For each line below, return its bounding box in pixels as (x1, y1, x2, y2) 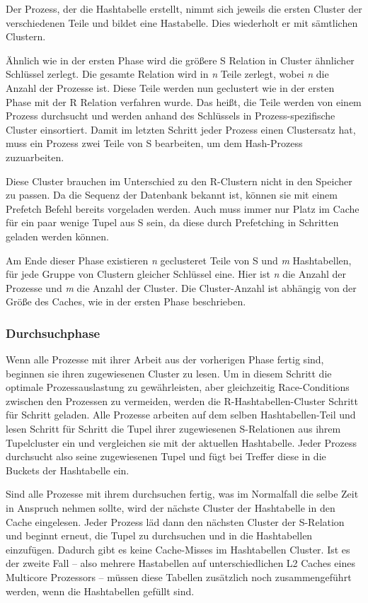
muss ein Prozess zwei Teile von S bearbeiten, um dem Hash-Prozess (6, 136, 303, 151)
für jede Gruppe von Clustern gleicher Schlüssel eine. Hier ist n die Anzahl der (6, 267, 347, 281)
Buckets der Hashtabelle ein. (6, 462, 130, 477)
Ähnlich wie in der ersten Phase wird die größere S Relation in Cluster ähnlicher (6, 52, 355, 67)
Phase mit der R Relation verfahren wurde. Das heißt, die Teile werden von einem (6, 94, 362, 109)
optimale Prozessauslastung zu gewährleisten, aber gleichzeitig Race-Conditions (6, 380, 350, 394)
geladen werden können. (6, 228, 109, 243)
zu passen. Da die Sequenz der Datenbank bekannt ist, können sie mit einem (6, 187, 338, 202)
